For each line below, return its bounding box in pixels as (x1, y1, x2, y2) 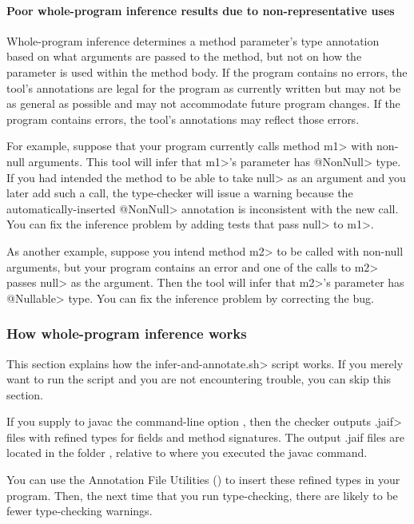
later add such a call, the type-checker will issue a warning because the (6, 185, 353, 201)
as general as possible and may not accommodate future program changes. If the (6, 95, 400, 112)
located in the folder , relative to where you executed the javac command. (6, 444, 368, 461)
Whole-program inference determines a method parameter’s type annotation (6, 32, 380, 49)
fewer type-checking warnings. (6, 502, 153, 519)
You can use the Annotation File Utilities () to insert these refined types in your (6, 471, 400, 488)
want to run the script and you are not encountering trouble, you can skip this (6, 371, 392, 387)
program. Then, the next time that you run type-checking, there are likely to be (6, 486, 398, 503)
